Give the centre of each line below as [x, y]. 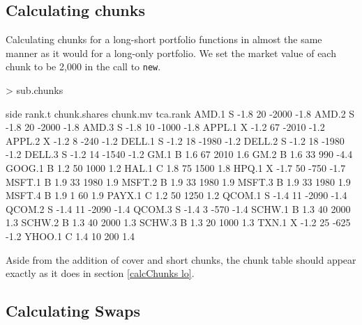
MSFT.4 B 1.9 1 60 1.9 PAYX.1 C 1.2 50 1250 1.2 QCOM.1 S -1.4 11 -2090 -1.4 [176, 195]
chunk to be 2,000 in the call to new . [83, 66]
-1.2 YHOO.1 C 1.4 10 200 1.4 [70, 236]
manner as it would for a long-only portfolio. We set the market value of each [171, 53]
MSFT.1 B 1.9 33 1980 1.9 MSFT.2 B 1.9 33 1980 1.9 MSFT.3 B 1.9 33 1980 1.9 [178, 181]
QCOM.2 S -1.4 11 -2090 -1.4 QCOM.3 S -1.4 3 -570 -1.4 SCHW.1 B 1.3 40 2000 [178, 208]
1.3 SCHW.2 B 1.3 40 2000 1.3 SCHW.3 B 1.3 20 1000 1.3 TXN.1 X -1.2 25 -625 [178, 222]
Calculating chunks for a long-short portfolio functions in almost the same [164, 39]
